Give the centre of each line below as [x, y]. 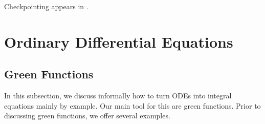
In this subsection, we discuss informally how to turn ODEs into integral [118, 96]
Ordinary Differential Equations [119, 41]
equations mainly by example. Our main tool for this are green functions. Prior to [132, 105]
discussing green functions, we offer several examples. [87, 116]
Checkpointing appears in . [46, 6]
